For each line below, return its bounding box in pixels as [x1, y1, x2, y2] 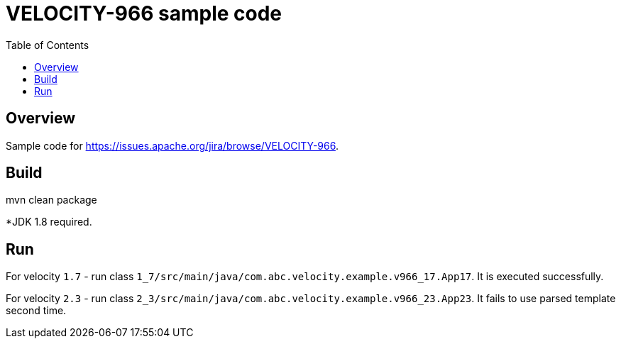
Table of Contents [6, 38, 89, 51]
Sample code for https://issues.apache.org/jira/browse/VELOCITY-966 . [6, 139, 339, 152]
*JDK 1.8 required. [6, 216, 92, 228]
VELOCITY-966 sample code [6, 1, 282, 26]
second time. [6, 304, 67, 317]
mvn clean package [6, 194, 97, 206]
